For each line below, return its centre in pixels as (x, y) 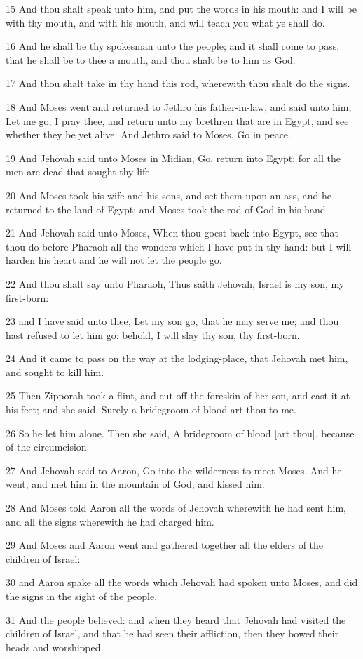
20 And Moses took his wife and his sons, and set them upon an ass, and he (169, 195)
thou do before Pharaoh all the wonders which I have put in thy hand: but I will (179, 246)
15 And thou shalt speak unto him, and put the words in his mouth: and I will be (181, 8)
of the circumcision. (48, 447)
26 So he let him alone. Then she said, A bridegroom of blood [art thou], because (180, 433)
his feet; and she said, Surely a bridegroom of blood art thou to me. (151, 410)
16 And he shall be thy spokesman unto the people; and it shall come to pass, (173, 46)
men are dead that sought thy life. (79, 172)
